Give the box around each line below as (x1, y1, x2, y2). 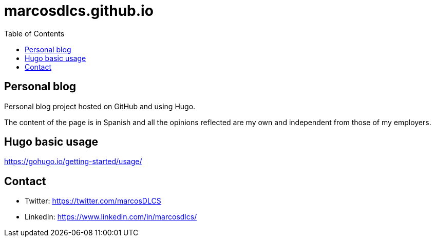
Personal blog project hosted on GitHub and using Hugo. (4, 102, 196, 111)
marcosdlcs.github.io (4, 2, 154, 19)
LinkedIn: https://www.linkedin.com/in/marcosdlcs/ (25, 212, 197, 222)
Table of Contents (4, 29, 65, 38)
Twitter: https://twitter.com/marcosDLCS (25, 196, 161, 206)
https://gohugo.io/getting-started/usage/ (4, 157, 142, 166)
